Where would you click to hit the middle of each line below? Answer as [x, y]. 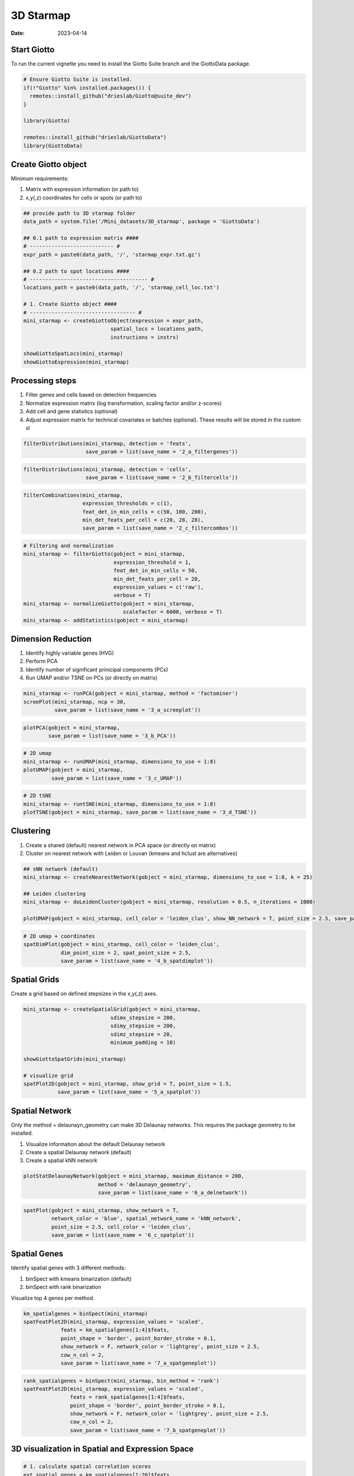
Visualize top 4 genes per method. [53, 1298]
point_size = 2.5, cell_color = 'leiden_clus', [121, 1227]
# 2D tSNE [37, 796]
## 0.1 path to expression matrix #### [81, 238]
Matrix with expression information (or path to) [82, 190]
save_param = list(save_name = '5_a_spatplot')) [129, 1092]
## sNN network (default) [61, 869]
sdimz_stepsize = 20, [142, 1034]
